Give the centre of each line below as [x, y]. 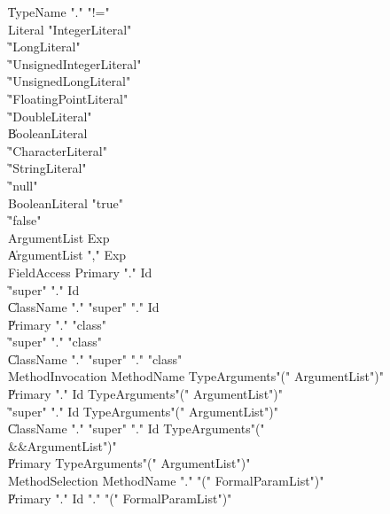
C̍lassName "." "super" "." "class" [95, 358]
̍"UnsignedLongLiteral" [70, 81]
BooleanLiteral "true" [66, 202]
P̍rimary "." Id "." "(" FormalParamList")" [120, 498]
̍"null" [23, 185]
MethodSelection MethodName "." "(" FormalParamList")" [166, 481]
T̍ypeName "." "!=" [59, 12]
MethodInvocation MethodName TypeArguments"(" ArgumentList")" [196, 376]
